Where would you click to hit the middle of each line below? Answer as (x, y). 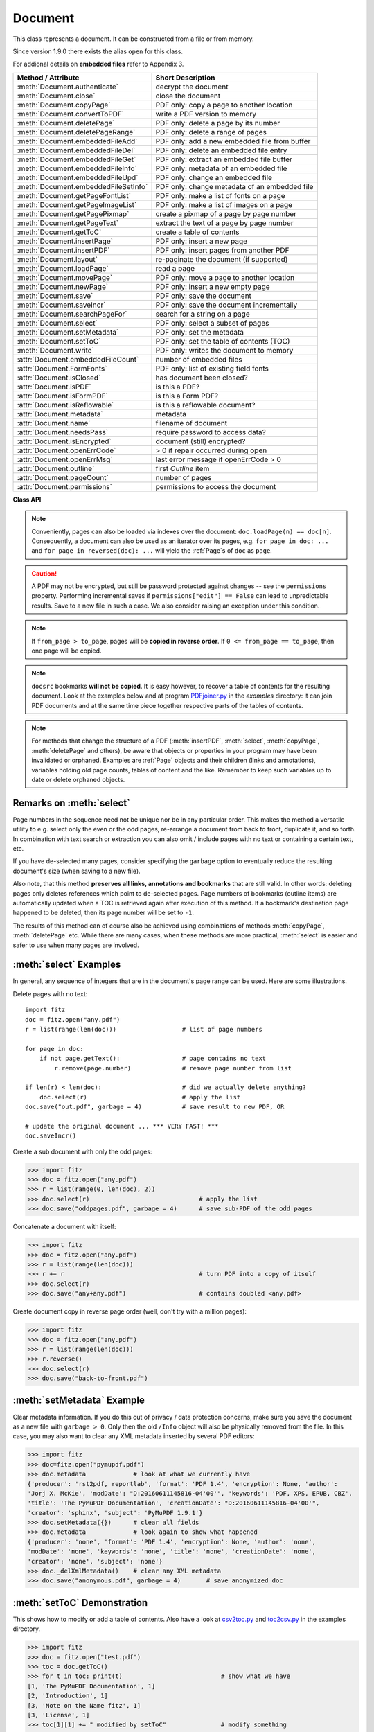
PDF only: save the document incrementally (226, 305)
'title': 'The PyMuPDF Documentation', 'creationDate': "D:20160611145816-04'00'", (173, 1503)
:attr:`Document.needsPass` (63, 432)
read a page (175, 268)
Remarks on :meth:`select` (72, 803)
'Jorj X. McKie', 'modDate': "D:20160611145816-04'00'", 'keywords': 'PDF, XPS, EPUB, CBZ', (190, 1493)
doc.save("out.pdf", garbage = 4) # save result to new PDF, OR (155, 1107)
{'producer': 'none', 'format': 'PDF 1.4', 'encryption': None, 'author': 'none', (172, 1542)
